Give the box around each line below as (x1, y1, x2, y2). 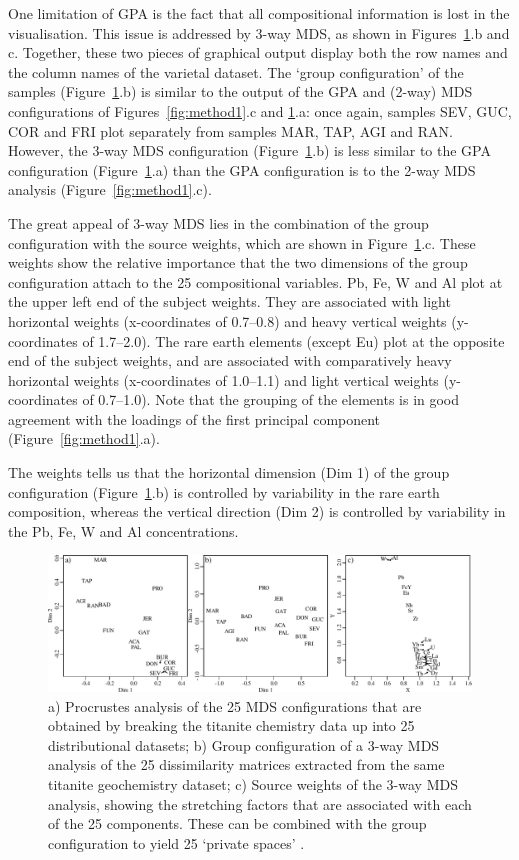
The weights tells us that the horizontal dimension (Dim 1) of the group (8, 462, 450, 483)
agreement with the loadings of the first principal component (8, 408, 381, 429)
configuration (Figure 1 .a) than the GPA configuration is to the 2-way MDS (8, 159, 476, 180)
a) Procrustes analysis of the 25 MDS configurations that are (48, 695, 422, 716)
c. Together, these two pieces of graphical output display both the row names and (8, 42, 508, 63)
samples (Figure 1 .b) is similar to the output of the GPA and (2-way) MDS (8, 81, 473, 102)
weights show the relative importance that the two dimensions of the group (8, 252, 468, 273)
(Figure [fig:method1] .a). (8, 428, 160, 449)
